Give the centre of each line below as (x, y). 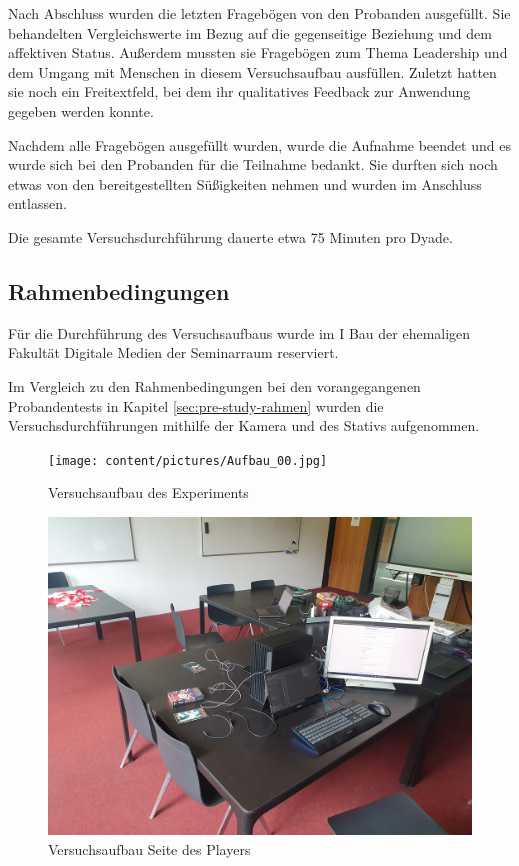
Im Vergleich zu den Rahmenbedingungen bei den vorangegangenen (214, 385)
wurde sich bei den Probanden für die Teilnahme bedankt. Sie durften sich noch (253, 164)
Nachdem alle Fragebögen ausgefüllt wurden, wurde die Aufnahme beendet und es (259, 144)
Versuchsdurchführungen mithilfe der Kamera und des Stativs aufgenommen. (244, 425)
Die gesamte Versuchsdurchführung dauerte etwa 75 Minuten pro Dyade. (230, 236)
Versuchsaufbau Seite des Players (149, 848)
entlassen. (37, 203)
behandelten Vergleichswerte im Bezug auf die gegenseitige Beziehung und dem (250, 32)
